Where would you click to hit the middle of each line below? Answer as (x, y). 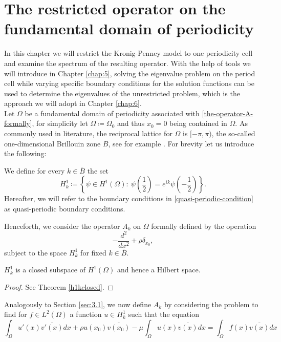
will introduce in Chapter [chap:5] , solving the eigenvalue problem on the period (130, 73)
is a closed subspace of (50, 270)
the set (98, 170)
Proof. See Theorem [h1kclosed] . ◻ (59, 286)
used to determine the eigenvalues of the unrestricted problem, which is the (122, 93)
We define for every (35, 170)
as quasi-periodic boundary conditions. (65, 209)
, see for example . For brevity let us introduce (181, 143)
